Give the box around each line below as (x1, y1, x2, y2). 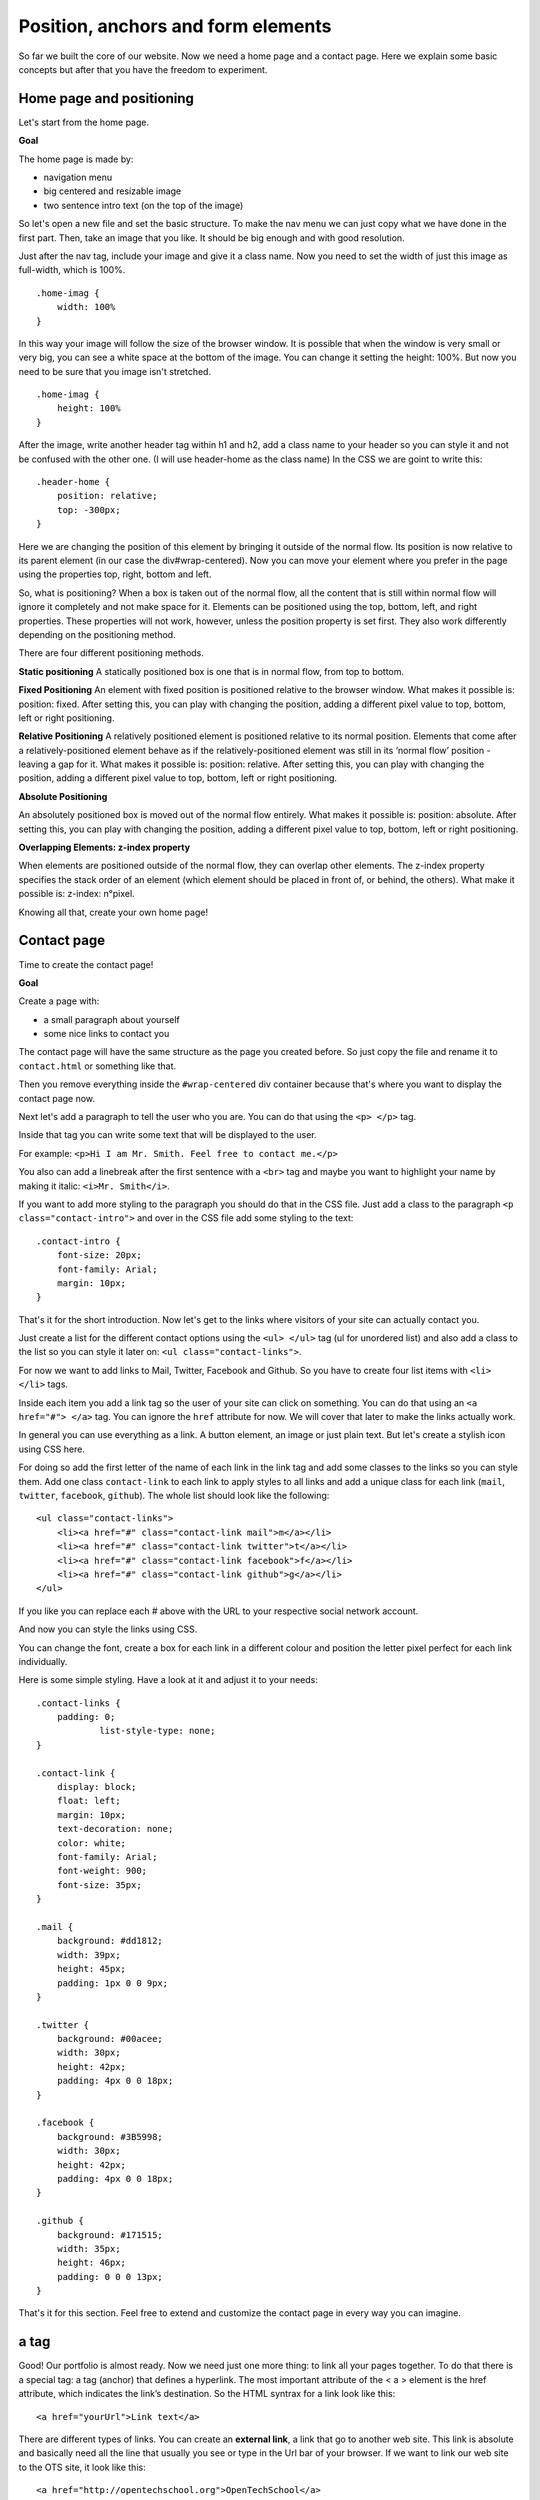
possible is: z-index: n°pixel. (18, 888, 135, 900)
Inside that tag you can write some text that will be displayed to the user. (18, 1129, 317, 1141)
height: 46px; (56, 2257, 127, 2269)
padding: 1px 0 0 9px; (56, 1977, 169, 1989)
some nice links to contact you (43, 1028, 170, 1040)
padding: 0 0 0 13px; (56, 2271, 164, 2282)
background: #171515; (56, 2229, 164, 2240)
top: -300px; (56, 504, 121, 515)
